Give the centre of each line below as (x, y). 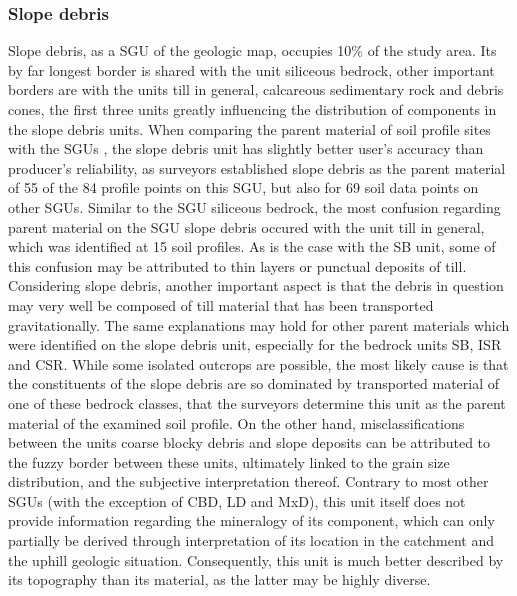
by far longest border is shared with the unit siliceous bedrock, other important (251, 69)
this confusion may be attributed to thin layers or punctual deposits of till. (237, 265)
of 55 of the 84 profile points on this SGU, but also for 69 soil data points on (243, 187)
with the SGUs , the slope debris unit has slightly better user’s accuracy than (246, 148)
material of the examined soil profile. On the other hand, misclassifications (236, 422)
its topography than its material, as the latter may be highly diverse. (219, 579)
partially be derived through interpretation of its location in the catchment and (251, 540)
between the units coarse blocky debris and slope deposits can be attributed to (249, 442)
